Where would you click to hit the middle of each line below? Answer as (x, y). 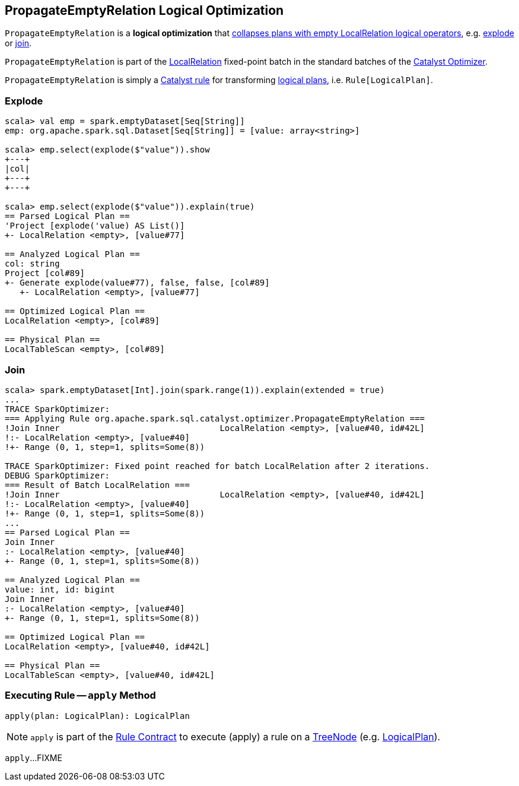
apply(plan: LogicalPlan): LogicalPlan (97, 716)
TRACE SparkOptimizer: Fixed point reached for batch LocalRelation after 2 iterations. (217, 466)
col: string (32, 264)
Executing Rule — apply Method (80, 695)
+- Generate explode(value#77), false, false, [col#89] (137, 283)
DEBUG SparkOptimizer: (58, 475)
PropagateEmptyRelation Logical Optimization (144, 10)
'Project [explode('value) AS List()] (95, 226)
